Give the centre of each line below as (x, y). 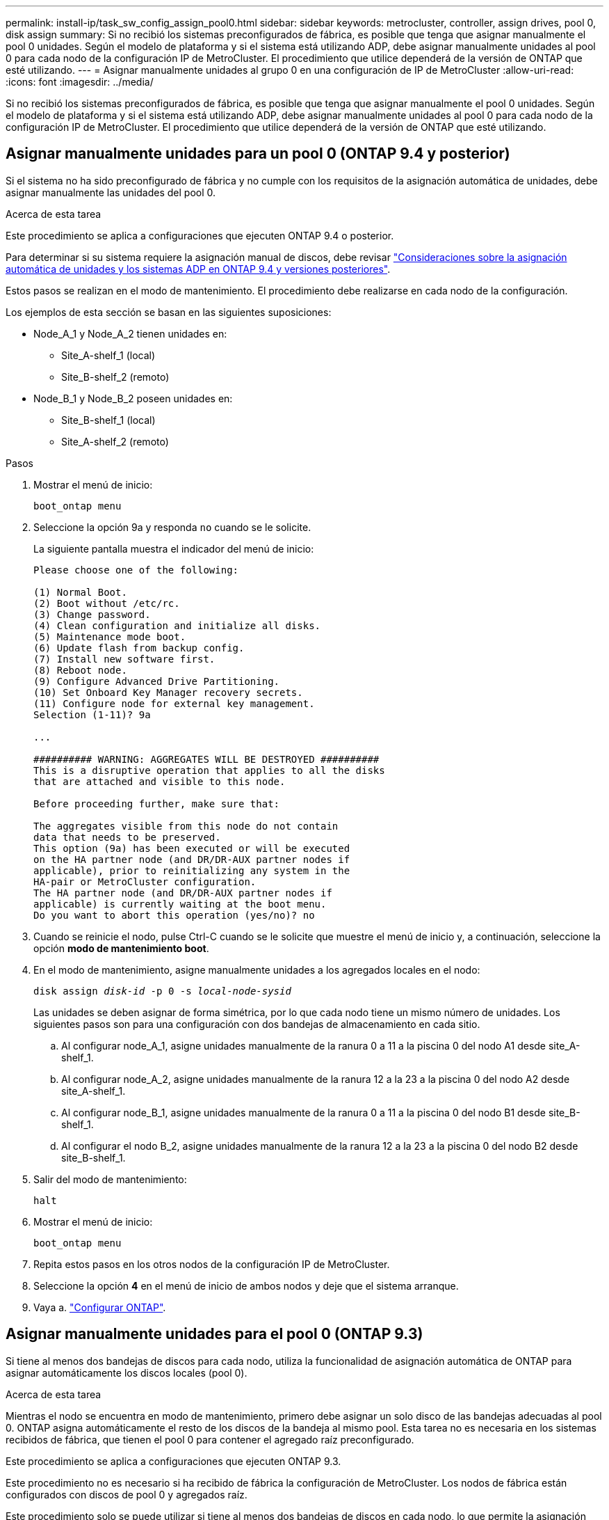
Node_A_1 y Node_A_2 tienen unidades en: (130, 333)
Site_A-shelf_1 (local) (108, 355)
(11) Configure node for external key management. (174, 703)
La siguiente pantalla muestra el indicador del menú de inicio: (174, 548)
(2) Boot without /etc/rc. (107, 603)
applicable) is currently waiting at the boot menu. (180, 904)
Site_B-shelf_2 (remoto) (115, 377)
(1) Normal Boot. (80, 592)
